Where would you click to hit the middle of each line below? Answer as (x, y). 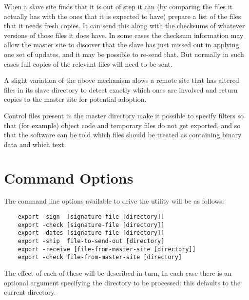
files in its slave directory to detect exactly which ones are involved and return (121, 89)
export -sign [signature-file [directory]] (91, 217)
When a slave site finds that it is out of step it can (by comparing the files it (118, 6)
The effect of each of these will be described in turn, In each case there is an (118, 272)
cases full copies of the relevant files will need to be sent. (88, 64)
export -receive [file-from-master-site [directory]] (107, 249)
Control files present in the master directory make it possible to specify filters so (124, 115)
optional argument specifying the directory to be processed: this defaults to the (122, 282)
